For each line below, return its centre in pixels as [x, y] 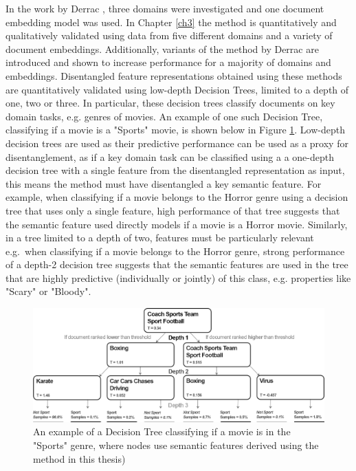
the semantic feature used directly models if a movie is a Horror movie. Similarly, [177, 224]
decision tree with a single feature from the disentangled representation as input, [175, 170]
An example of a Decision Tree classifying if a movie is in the [162, 431]
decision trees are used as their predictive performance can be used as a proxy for [177, 143]
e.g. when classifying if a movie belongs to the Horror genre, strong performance [175, 251]
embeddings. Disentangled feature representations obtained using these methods [174, 75]
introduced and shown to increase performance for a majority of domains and [168, 62]
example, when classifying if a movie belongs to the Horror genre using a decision [177, 197]
